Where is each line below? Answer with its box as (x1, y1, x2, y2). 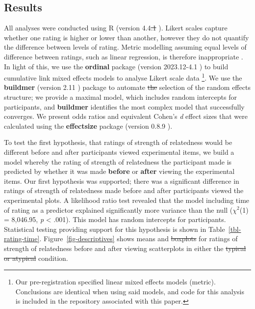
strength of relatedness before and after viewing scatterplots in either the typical (4, 243, 246, 253)
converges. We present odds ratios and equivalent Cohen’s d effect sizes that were (4, 111, 248, 121)
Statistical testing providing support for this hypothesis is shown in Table (4, 224, 225, 234)
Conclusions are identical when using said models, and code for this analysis (15, 286, 244, 296)
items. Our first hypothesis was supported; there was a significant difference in (4, 175, 239, 186)
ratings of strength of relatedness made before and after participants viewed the (4, 185, 244, 196)
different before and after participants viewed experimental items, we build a (4, 146, 234, 157)
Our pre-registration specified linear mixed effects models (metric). (15, 277, 216, 287)
